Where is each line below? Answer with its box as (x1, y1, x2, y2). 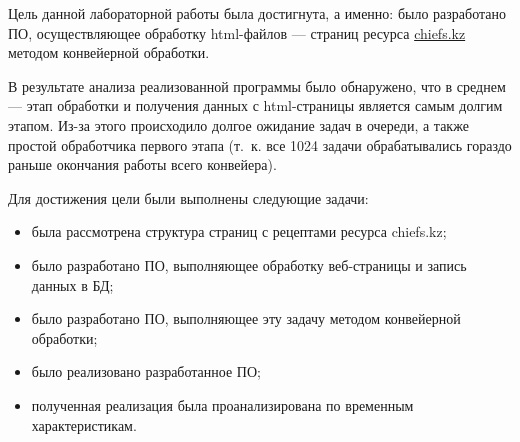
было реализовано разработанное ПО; (31, 361, 261, 382)
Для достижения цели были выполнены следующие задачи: (8, 187, 369, 208)
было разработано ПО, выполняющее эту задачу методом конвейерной (31, 308, 461, 329)
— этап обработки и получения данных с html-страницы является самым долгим (8, 95, 503, 116)
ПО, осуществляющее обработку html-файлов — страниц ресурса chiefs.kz (8, 22, 466, 43)
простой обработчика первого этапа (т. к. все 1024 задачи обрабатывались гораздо (8, 134, 512, 155)
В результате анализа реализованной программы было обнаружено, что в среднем (8, 75, 506, 96)
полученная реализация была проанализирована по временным (31, 394, 414, 415)
